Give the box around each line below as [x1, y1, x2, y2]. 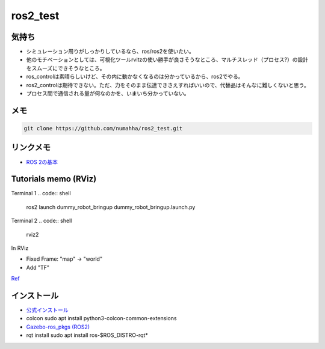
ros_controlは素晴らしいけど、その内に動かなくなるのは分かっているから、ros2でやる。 [26, 73, 244, 80]
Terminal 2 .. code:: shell [11, 217, 72, 225]
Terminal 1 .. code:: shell [11, 190, 72, 197]
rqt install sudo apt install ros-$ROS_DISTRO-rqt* [26, 332, 149, 339]
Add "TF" [26, 264, 50, 271]
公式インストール [26, 306, 69, 314]
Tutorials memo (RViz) [11, 174, 97, 184]
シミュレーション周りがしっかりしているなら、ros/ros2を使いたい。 [26, 48, 195, 55]
